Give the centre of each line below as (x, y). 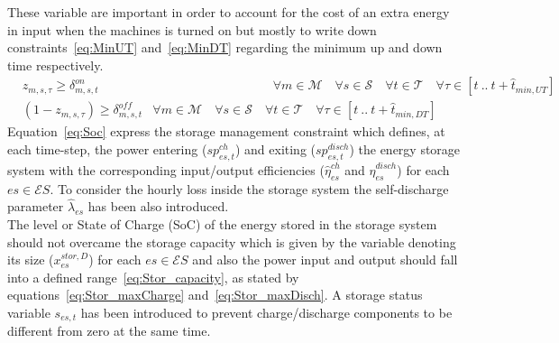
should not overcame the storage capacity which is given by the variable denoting (232, 241)
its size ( (31, 260)
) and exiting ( (275, 149)
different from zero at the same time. (109, 331)
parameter (36, 206)
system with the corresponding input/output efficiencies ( (166, 169)
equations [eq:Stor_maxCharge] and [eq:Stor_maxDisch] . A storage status (215, 295)
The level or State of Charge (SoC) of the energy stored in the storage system (222, 224)
